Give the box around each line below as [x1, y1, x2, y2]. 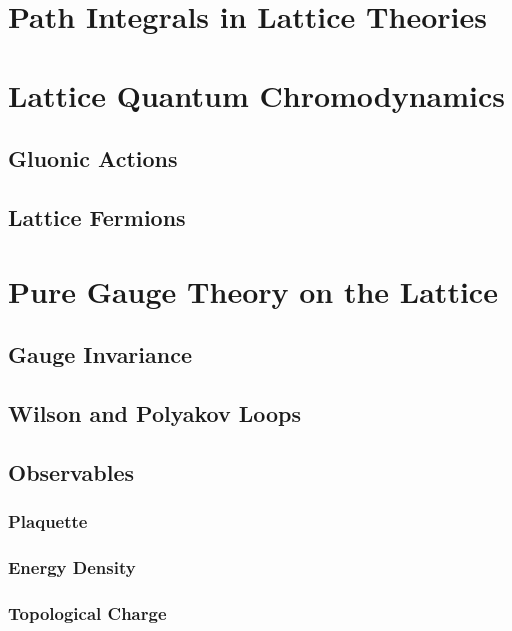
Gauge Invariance [8, 339, 192, 370]
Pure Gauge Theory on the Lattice [8, 270, 498, 311]
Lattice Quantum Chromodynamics [8, 74, 506, 115]
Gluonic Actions [8, 143, 178, 174]
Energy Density [8, 554, 136, 579]
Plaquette [8, 508, 88, 533]
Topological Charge [8, 600, 167, 625]
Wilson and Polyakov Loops [8, 397, 302, 428]
